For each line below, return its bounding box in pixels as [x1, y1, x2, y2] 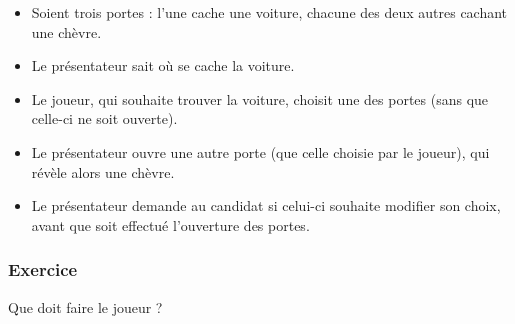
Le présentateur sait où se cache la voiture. [31, 55, 295, 76]
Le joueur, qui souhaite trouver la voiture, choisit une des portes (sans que [31, 88, 489, 109]
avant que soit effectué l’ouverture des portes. [31, 214, 310, 235]
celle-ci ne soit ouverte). [31, 108, 178, 129]
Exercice [8, 257, 78, 282]
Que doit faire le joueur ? [8, 296, 163, 317]
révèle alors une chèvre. [31, 161, 175, 182]
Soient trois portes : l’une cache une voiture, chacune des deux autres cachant [31, 2, 508, 22]
